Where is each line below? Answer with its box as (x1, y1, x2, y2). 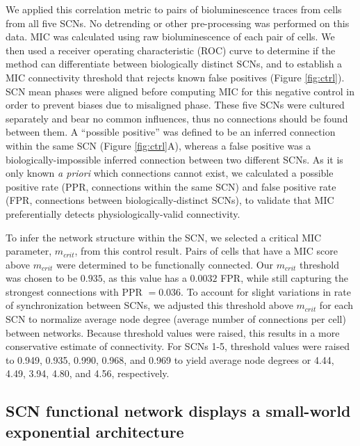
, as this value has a (102, 271, 187, 285)
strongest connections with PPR (6, 284, 142, 298)
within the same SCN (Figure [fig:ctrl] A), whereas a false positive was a (6, 138, 311, 152)
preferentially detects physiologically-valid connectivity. (6, 206, 240, 221)
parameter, (6, 244, 52, 258)
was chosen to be (6, 271, 78, 285)
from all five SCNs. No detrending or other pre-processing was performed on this (6, 15, 350, 30)
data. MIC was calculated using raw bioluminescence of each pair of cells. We (6, 29, 335, 44)
